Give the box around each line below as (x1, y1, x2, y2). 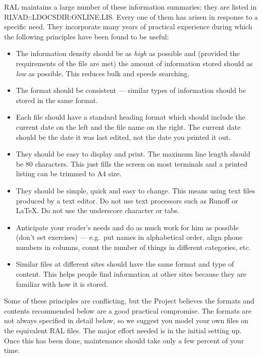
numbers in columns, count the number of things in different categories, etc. (16, 241, 251, 252)
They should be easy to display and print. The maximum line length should (16, 148, 250, 159)
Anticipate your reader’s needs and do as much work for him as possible (16, 222, 239, 232)
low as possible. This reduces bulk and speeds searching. (16, 68, 190, 78)
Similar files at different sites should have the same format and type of (16, 259, 234, 269)
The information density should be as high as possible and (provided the (16, 48, 240, 59)
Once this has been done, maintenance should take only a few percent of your (4, 335, 244, 345)
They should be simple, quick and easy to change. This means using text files (16, 185, 255, 195)
